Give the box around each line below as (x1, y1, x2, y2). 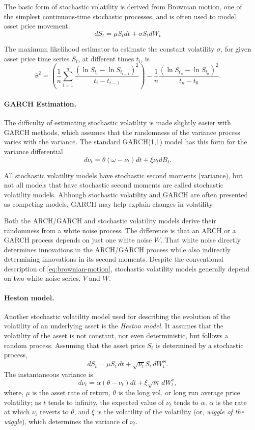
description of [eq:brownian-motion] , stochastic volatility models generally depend (4, 263, 250, 273)
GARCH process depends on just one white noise (4, 235, 152, 245)
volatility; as (4, 397, 41, 407)
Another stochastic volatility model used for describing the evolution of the (4, 311, 230, 321)
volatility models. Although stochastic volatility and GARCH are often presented (4, 189, 248, 199)
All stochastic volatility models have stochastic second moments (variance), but (4, 170, 243, 180)
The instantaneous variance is (4, 369, 93, 379)
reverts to (40, 406, 69, 417)
